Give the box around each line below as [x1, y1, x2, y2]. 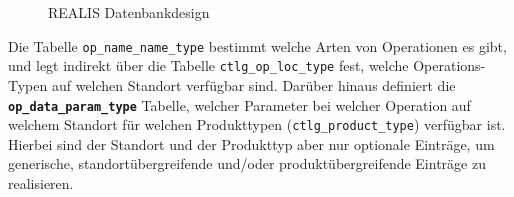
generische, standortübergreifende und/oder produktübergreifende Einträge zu [8, 153, 486, 174]
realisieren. [8, 173, 74, 193]
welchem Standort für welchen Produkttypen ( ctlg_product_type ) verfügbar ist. [8, 114, 506, 135]
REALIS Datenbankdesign [48, 2, 210, 22]
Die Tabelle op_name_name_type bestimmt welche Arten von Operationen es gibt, [8, 35, 507, 56]
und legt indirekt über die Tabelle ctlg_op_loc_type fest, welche [8, 55, 409, 76]
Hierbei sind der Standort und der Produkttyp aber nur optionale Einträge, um [8, 133, 495, 154]
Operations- [413, 55, 486, 76]
